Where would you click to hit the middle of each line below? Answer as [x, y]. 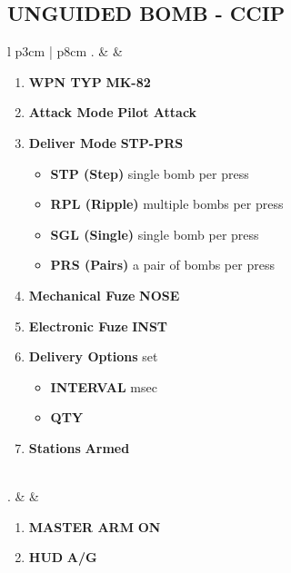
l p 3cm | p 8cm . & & [65, 51]
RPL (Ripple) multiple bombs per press [167, 204]
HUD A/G [63, 557]
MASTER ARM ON [95, 526]
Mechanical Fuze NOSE [104, 295]
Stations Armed [79, 447]
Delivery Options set [93, 356]
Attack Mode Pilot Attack [113, 112]
